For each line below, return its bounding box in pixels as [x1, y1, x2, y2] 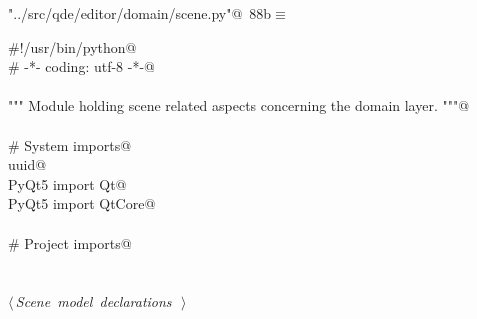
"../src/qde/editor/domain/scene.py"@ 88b [8, 3, 272, 23]
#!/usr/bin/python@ [8, 36, 137, 57]
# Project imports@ [8, 232, 132, 253]
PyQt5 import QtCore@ [8, 193, 156, 214]
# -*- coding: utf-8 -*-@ [8, 56, 155, 77]
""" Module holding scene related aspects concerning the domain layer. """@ [8, 95, 470, 116]
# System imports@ [8, 134, 132, 155]
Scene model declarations [15, 291, 172, 312]
